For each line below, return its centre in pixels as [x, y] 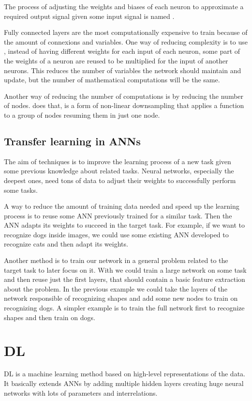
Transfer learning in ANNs [72, 141]
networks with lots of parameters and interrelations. [81, 393]
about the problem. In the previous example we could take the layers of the [116, 288]
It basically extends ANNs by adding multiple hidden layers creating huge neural [124, 383]
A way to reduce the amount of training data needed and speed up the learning [122, 206]
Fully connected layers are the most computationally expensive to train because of [126, 32]
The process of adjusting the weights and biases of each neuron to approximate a [124, 6]
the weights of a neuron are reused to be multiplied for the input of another [116, 60]
